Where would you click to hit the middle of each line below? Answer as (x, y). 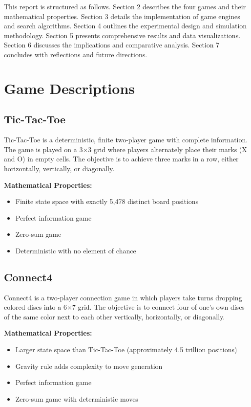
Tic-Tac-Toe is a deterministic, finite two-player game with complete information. (126, 140)
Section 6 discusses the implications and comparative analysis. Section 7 (112, 45)
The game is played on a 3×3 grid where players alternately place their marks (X (125, 149)
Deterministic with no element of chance (76, 250)
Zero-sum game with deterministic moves (77, 398)
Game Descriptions (69, 88)
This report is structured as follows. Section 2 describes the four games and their (125, 6)
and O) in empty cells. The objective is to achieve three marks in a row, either (121, 159)
